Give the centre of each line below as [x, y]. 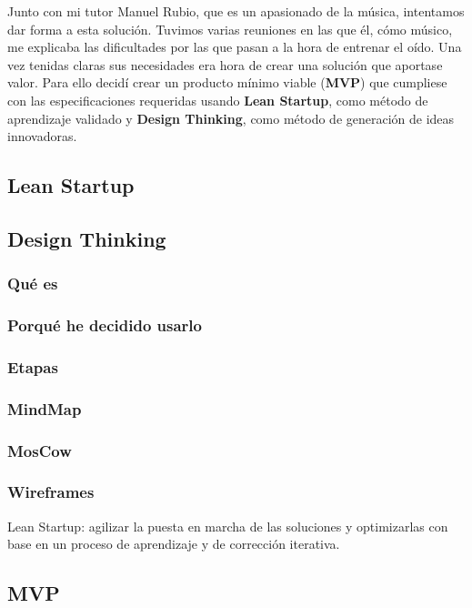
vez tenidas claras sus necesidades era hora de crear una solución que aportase [225, 64]
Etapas [33, 366]
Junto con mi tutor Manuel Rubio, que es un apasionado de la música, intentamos [236, 11]
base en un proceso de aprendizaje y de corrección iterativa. [174, 544]
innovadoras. [42, 136]
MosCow [40, 450]
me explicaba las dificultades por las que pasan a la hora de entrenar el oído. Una [235, 47]
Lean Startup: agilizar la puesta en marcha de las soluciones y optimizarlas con [228, 526]
